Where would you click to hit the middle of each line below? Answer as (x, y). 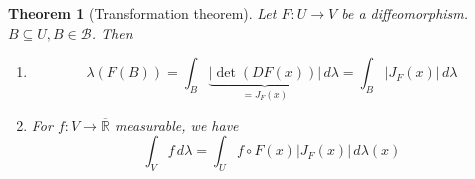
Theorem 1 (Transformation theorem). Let (142, 13)
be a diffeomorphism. (405, 13)
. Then (112, 32)
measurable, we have (176, 124)
